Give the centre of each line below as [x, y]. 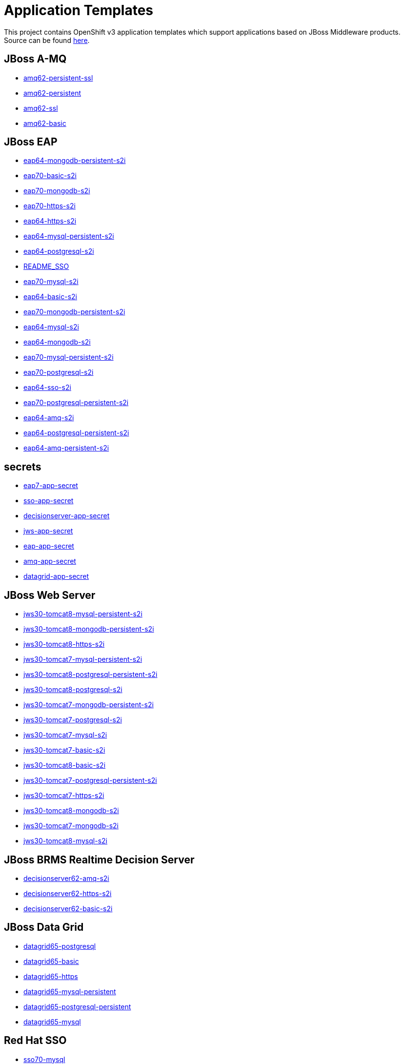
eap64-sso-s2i [47, 388]
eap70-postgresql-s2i [59, 372]
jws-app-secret [48, 531]
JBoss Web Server [50, 595]
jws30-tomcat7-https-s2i [64, 796]
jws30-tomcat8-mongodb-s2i [71, 811]
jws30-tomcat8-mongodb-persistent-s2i [89, 629]
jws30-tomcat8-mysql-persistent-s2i [83, 614]
